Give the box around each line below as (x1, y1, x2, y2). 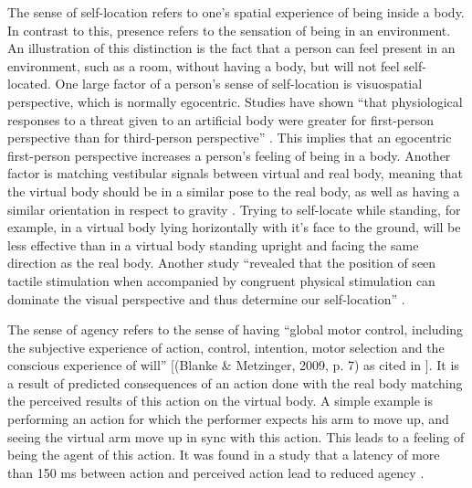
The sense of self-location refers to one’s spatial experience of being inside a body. (7, 3, 465, 21)
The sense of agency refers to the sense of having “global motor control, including (7, 320, 464, 339)
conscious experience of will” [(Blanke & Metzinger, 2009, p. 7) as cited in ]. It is (7, 355, 459, 375)
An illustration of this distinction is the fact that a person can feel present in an (7, 38, 456, 58)
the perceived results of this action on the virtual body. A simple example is (7, 391, 434, 410)
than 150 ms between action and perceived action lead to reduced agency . (7, 462, 425, 482)
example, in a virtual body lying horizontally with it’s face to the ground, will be (7, 217, 461, 237)
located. (7, 74, 51, 93)
